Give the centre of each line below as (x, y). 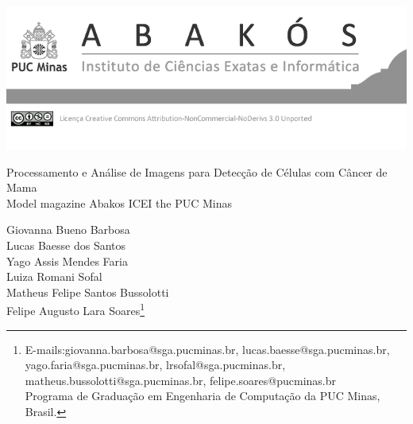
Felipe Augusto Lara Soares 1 (76, 309)
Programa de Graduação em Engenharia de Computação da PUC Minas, (203, 396)
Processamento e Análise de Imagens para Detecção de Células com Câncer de (197, 171)
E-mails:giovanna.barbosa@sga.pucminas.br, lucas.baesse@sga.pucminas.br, (207, 349)
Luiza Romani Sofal (54, 276)
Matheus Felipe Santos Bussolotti (88, 292)
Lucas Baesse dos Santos (66, 245)
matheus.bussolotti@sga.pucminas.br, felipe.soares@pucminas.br (181, 380)
